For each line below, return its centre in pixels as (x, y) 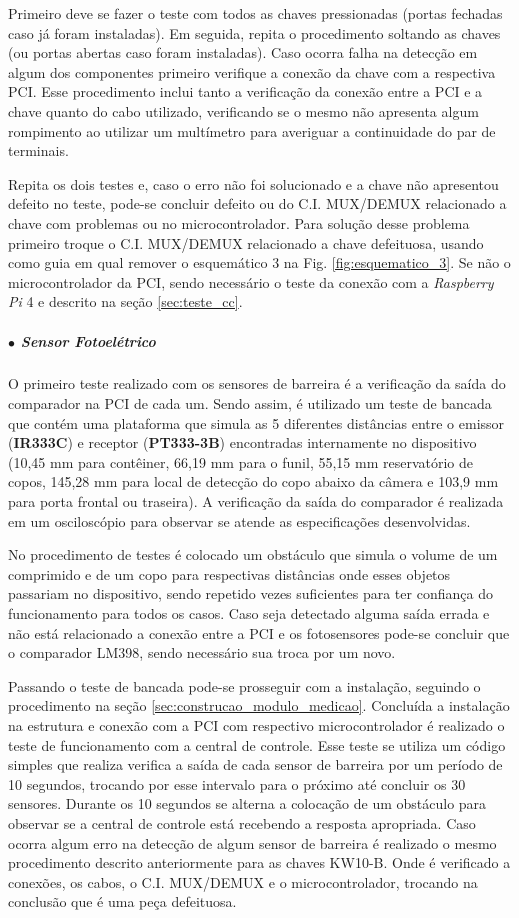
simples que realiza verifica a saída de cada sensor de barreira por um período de (255, 764)
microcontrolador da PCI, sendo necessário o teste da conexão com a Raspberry (251, 281)
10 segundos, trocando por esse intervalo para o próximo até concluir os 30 (237, 783)
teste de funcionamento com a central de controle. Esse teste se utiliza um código (257, 744)
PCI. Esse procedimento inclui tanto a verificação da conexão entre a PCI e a (245, 91)
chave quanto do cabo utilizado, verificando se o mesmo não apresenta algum (243, 110)
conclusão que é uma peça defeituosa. (122, 901)
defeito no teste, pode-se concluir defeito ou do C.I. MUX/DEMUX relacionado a (257, 203)
